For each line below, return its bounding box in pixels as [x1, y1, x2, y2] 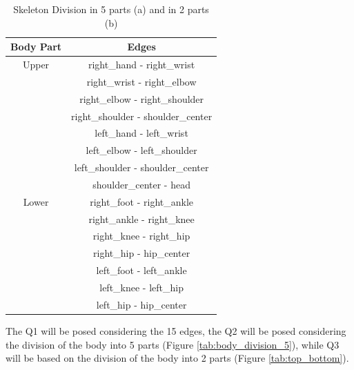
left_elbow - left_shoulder [86, 143, 197, 157]
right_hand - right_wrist [88, 57, 195, 72]
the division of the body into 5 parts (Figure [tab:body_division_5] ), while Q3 [6, 337, 340, 351]
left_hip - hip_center [96, 297, 187, 311]
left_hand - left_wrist [95, 126, 188, 140]
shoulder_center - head [92, 177, 190, 191]
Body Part [10, 39, 62, 54]
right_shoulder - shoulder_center [71, 108, 213, 123]
